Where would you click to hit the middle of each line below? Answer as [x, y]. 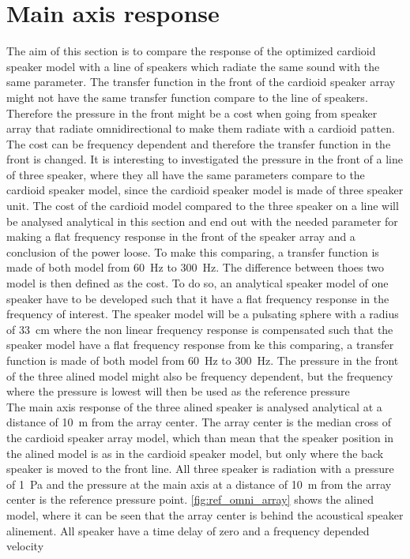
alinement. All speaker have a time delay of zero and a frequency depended [188, 530]
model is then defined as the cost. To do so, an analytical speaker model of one [197, 283]
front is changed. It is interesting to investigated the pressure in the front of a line [205, 159]
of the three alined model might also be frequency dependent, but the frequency [200, 375]
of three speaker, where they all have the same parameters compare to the [186, 174]
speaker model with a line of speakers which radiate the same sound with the [193, 66]
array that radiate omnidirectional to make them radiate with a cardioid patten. [201, 128]
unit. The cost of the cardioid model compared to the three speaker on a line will [203, 206]
